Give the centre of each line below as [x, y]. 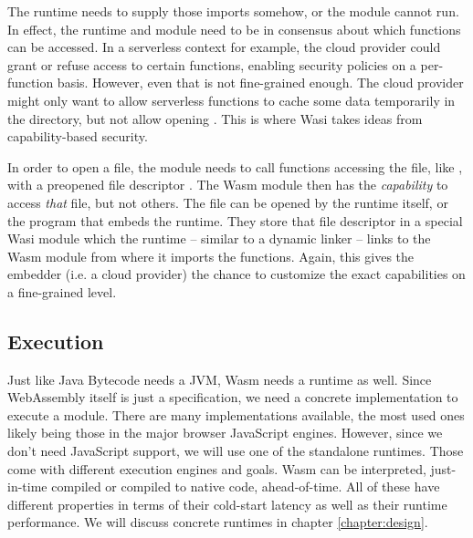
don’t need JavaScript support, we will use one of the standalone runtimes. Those [236, 451]
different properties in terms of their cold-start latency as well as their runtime [227, 504]
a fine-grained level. [62, 291]
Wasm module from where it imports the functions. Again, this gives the [211, 256]
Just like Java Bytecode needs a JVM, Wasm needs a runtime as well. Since [220, 379]
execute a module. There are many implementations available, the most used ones [236, 414]
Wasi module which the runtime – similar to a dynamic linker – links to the [219, 238]
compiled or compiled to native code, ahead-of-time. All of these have [246, 486]
